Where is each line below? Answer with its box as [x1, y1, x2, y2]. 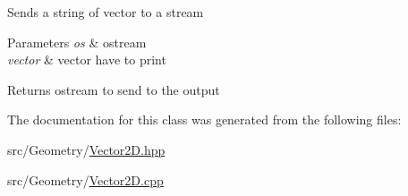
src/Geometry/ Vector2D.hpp [7, 140, 166, 158]
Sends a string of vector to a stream [7, 3, 204, 21]
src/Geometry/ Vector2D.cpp [7, 170, 164, 189]
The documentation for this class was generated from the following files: [7, 110, 402, 129]
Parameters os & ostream [7, 32, 147, 51]
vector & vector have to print [7, 50, 166, 69]
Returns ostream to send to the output [7, 80, 220, 98]
